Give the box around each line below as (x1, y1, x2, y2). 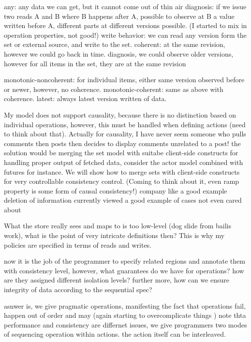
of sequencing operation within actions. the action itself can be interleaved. (4, 329, 226, 339)
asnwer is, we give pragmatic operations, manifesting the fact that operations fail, (4, 300, 246, 311)
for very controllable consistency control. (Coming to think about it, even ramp (4, 176, 239, 186)
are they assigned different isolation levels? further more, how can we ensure (4, 275, 230, 285)
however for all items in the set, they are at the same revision (4, 58, 186, 68)
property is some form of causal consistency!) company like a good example (4, 185, 227, 195)
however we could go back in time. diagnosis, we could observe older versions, (4, 48, 234, 59)
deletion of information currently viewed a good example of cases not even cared (4, 195, 242, 205)
